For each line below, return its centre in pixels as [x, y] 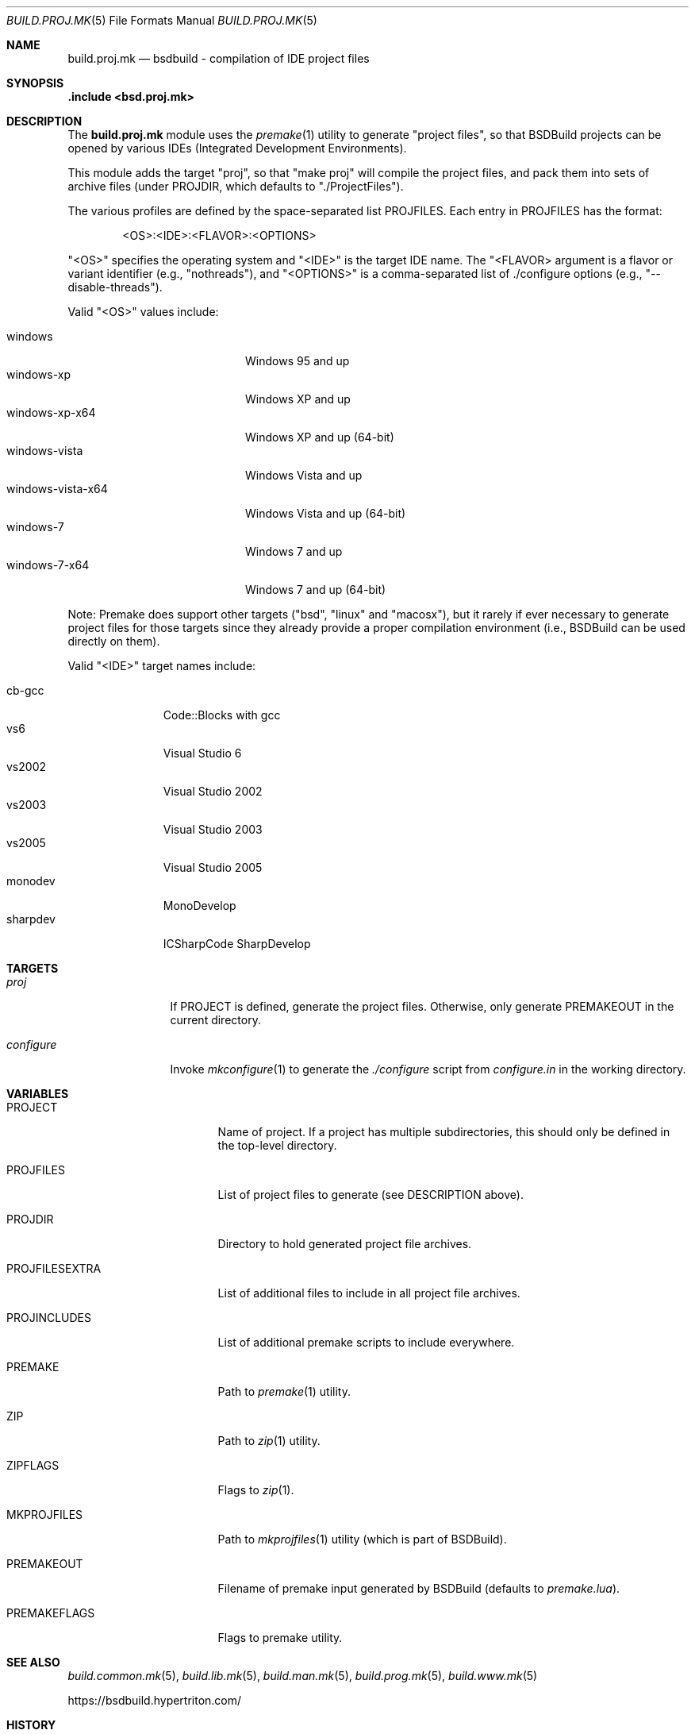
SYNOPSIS [35, 83]
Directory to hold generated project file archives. [345, 1244]
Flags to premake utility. [280, 1638]
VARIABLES [38, 1094]
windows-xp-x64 [51, 412]
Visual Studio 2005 [213, 867]
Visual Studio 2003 [213, 829]
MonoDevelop [200, 906]
